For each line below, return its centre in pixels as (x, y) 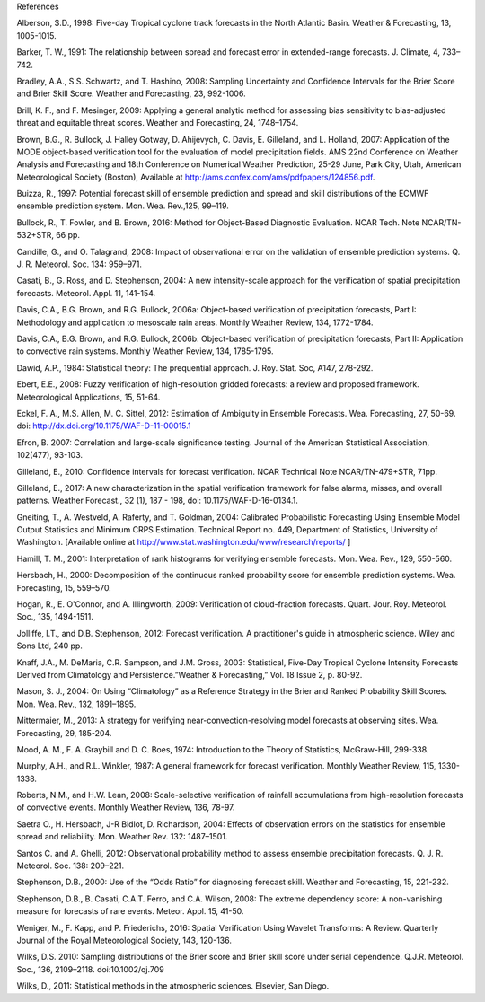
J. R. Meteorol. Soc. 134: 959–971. (79, 264)
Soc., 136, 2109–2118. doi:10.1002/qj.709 (91, 969)
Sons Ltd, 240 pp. (49, 646)
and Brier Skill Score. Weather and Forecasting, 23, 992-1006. (131, 93)
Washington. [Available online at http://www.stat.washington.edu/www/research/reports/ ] (184, 542)
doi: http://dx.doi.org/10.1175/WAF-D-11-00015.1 (104, 426)
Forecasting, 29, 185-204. (64, 733)
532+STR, (35, 235)
